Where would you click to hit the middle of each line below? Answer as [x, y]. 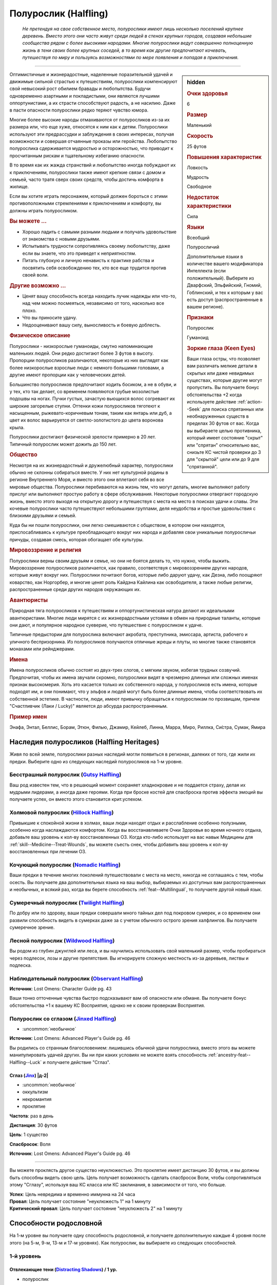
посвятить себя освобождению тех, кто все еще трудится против [94, 268]
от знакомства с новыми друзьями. [61, 238]
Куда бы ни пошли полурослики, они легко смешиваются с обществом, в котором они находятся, [117, 525]
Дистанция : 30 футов [33, 1125]
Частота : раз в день [32, 1116]
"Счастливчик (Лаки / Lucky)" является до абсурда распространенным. [88, 706]
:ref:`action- [250, 402]
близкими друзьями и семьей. [43, 516]
